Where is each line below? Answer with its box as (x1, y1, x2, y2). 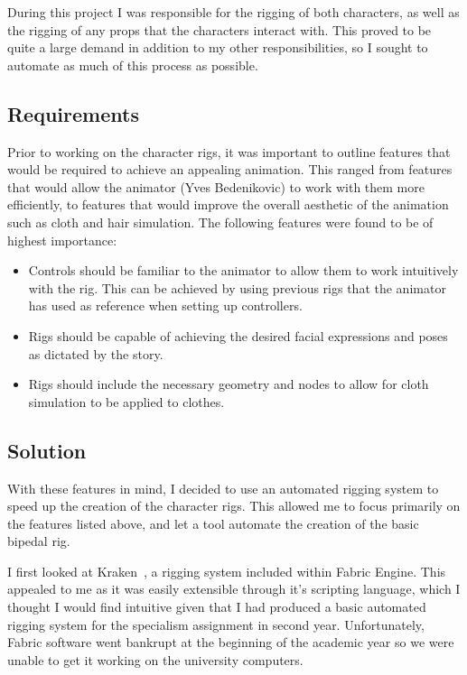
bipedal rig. (7, 532, 70, 550)
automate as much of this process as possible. (7, 55, 258, 74)
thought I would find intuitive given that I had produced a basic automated (7, 597, 426, 616)
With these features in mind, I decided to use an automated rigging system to (7, 478, 439, 497)
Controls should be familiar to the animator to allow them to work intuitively (28, 261, 459, 280)
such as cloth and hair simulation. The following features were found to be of (7, 212, 434, 231)
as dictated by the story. (28, 344, 163, 363)
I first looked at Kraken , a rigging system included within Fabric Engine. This (7, 561, 446, 580)
